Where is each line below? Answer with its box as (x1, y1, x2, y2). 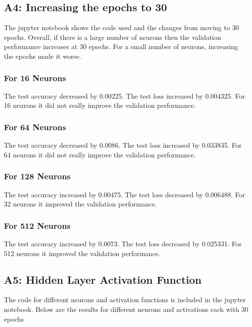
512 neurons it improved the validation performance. (4, 248, 161, 258)
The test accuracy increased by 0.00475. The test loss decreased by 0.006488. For (4, 189, 245, 199)
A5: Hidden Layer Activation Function (4, 272, 202, 287)
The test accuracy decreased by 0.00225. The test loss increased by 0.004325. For (4, 90, 245, 101)
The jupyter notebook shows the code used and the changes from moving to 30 (4, 22, 239, 33)
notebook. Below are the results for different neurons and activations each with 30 (4, 304, 249, 314)
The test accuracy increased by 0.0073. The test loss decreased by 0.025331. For (4, 239, 242, 249)
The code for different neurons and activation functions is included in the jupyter (4, 294, 246, 305)
